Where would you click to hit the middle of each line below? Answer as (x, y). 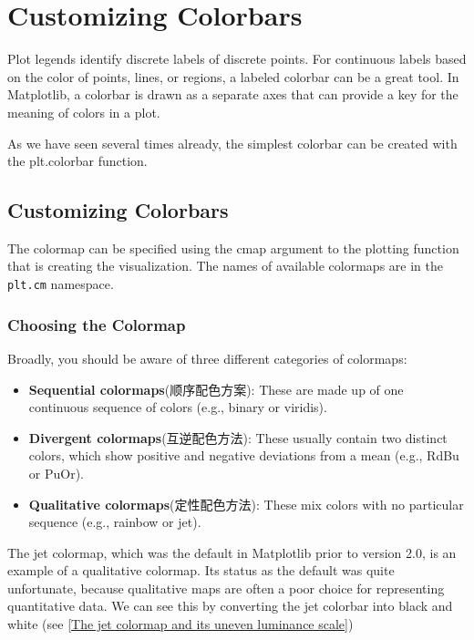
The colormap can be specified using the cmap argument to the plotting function (233, 248)
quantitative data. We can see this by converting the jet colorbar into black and (230, 606)
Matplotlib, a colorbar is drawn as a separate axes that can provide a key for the (233, 94)
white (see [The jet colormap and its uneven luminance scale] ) (180, 624)
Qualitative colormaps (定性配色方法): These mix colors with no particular (246, 504)
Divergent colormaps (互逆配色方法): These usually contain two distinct (238, 437)
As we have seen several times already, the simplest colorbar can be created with (232, 143)
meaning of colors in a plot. (84, 112)
